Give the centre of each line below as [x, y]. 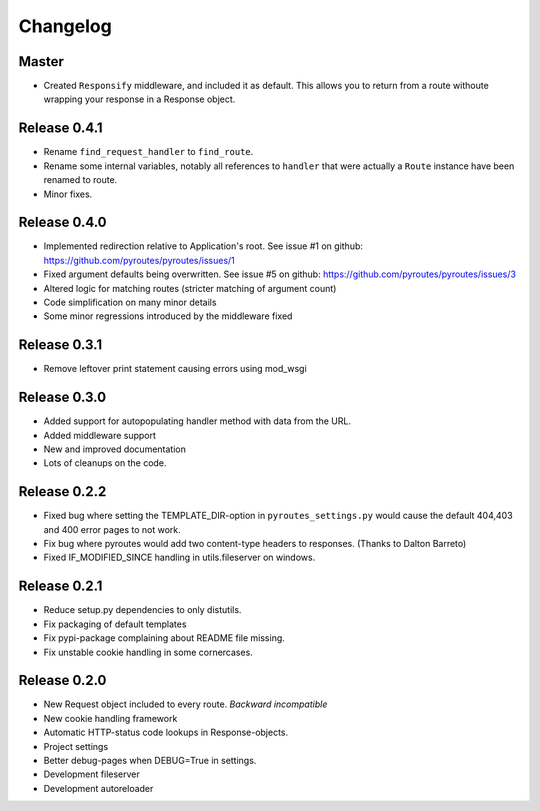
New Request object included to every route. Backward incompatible [185, 704]
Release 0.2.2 [62, 491]
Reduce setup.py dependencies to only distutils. [142, 610]
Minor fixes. [68, 194]
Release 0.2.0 [62, 680]
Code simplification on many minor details [130, 302]
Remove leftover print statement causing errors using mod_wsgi [175, 369]
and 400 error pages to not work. [112, 529]
